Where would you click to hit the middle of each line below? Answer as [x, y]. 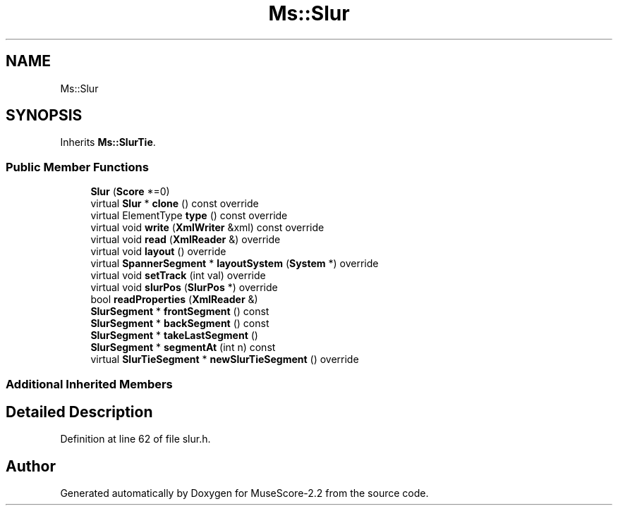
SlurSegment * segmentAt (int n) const [183, 347]
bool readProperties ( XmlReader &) [174, 300]
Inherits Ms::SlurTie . [108, 142]
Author [31, 466]
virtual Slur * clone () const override [175, 204]
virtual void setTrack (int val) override [178, 276]
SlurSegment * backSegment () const [180, 324]
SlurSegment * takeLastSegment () [174, 335]
